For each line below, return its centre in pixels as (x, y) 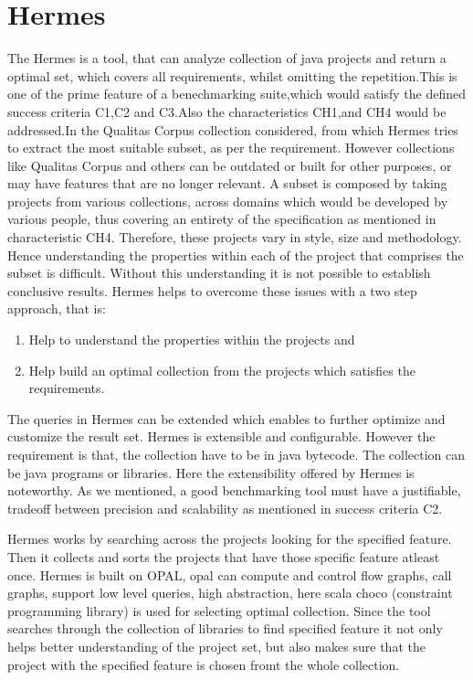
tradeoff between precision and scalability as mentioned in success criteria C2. (225, 508)
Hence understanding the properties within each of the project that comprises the (236, 255)
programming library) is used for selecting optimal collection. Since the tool (219, 610)
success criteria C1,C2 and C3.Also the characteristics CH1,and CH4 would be (227, 111)
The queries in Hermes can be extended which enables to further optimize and (226, 418)
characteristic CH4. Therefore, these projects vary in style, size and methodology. (235, 237)
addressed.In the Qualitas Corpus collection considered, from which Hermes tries (233, 129)
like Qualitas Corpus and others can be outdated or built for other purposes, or (230, 165)
